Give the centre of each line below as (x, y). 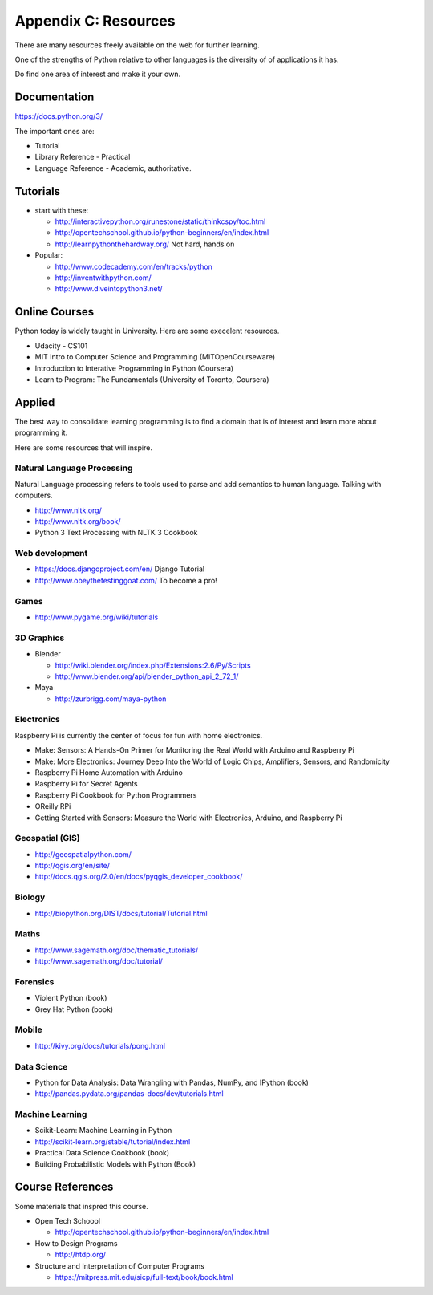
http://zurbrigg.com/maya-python (111, 699)
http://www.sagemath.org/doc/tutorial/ (99, 961)
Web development (51, 554)
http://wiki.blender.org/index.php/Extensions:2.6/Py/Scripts (153, 665)
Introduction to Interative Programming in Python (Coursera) (134, 368)
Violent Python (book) (71, 998)
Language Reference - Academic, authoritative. (113, 168)
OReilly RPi (53, 806)
